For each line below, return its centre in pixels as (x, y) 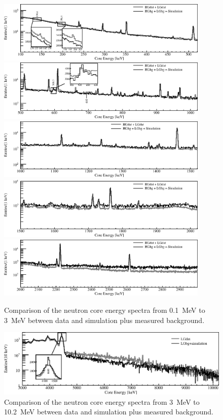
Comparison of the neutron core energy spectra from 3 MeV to (102, 401)
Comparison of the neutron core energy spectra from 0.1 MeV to (105, 310)
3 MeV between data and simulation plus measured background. (104, 320)
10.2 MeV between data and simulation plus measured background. (109, 412)
